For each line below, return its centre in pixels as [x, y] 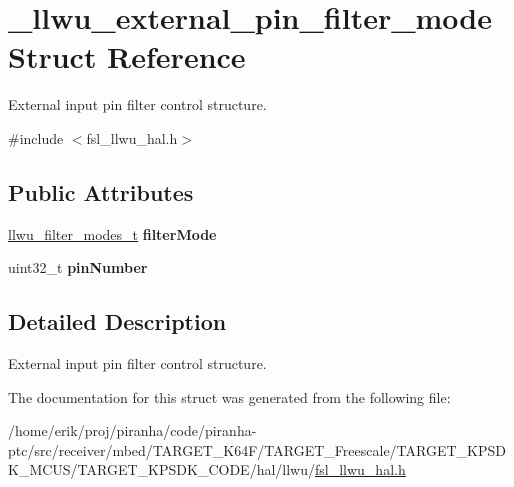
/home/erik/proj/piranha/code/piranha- [132, 430]
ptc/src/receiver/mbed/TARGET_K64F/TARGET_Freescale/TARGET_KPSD [257, 449]
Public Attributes [101, 191]
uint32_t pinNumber [78, 267]
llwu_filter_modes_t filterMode [112, 233]
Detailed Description [117, 321]
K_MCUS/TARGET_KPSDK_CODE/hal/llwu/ [161, 469]
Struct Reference [127, 56]
